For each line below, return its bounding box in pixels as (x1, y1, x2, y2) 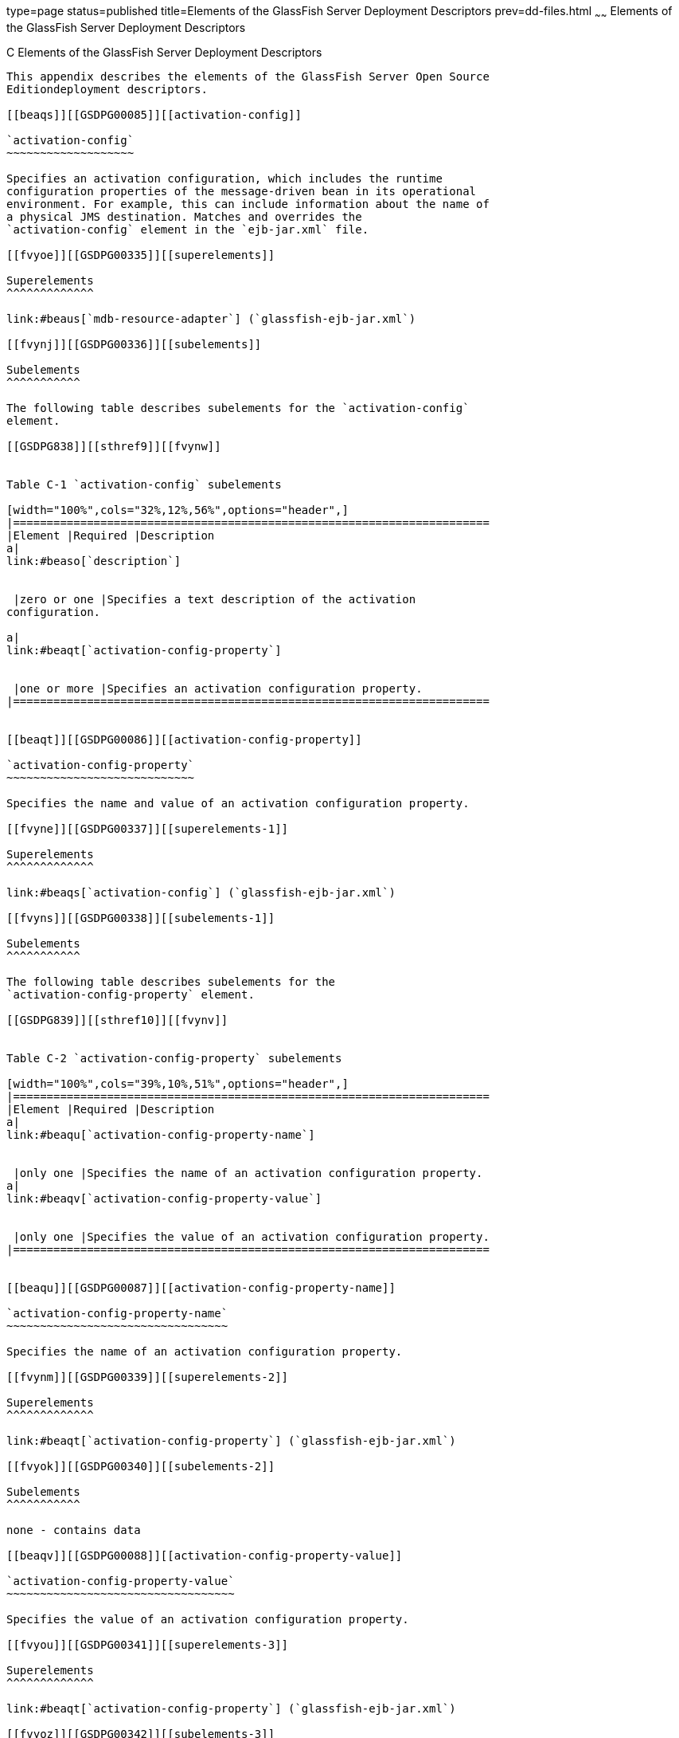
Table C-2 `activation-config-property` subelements (6, 1051, 342, 1065)
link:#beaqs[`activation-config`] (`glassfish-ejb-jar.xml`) (6, 885, 396, 899)
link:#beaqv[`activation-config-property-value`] (6, 1191, 322, 1205)
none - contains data (6, 1523, 141, 1536)
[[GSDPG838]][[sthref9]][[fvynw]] (6, 439, 221, 453)
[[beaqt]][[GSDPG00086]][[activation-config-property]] (6, 732, 362, 746)
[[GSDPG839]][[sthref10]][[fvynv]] (6, 1013, 228, 1026)
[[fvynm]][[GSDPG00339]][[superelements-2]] (6, 1370, 289, 1383)
